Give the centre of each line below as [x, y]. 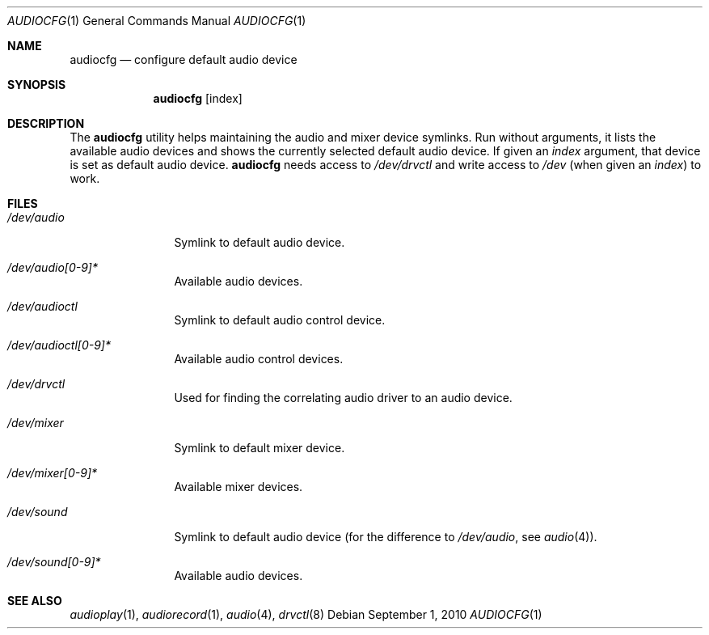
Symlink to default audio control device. [280, 320]
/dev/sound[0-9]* [54, 562]
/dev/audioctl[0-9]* [59, 345]
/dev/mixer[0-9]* [53, 473]
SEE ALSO [35, 601]
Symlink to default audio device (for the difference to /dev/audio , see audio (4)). [386, 537]
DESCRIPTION [46, 123]
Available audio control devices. [259, 359]
